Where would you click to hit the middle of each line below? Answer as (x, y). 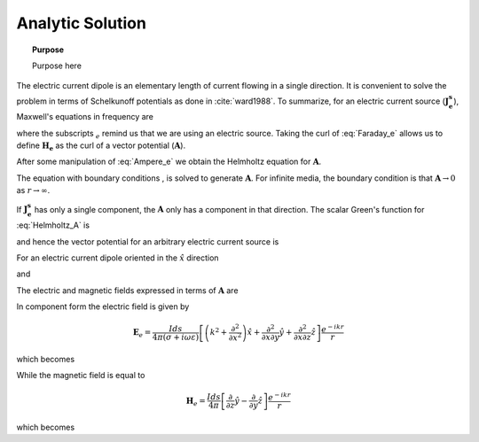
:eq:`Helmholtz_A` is (53, 225)
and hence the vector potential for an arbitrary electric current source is (148, 241)
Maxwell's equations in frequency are (85, 117)
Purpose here (57, 66)
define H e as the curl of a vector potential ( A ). (101, 146)
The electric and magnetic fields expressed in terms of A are (127, 290)
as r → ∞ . (33, 190)
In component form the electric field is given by (103, 306)
